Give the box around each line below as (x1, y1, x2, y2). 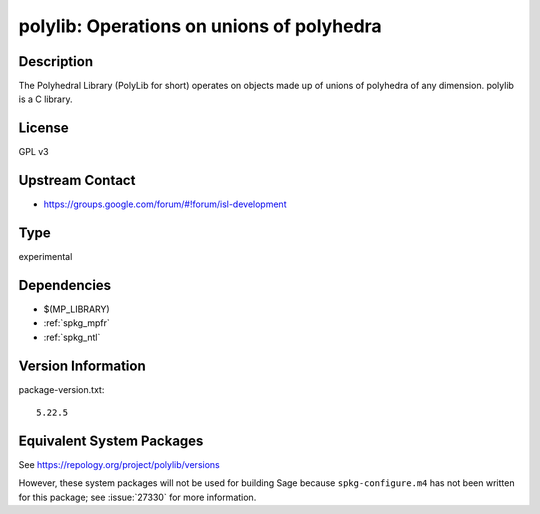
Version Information (18, 357, 146, 374)
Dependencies (18, 276, 112, 294)
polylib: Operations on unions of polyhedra (18, 15, 382, 37)
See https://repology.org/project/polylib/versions (18, 459, 220, 471)
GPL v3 (18, 146, 49, 158)
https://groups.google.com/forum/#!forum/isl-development (43, 198, 287, 210)
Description (18, 53, 94, 70)
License (18, 120, 69, 137)
